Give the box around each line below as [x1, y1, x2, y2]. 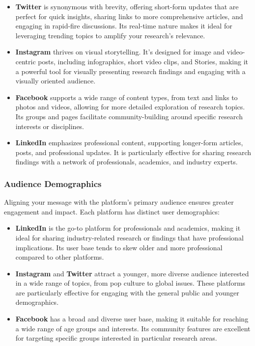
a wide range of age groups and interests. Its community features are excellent [15, 323, 251, 333]
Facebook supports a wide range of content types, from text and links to [15, 92, 238, 102]
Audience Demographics [4, 177, 102, 189]
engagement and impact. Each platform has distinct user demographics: [4, 206, 220, 216]
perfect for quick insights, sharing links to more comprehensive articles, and [15, 11, 243, 21]
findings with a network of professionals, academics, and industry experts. [15, 157, 238, 167]
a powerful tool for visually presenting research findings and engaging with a [15, 66, 246, 76]
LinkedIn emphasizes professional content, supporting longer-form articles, [15, 137, 243, 148]
